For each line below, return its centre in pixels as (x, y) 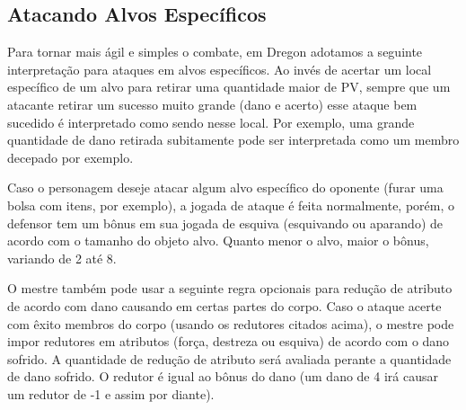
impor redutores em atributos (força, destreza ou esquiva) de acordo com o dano (229, 341)
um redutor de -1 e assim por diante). (111, 393)
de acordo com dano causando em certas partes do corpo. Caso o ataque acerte (224, 305)
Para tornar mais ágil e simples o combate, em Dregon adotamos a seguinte (215, 52)
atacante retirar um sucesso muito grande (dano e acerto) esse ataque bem (212, 104)
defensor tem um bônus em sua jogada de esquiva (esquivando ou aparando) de (225, 223)
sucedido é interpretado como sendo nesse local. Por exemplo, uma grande (211, 122)
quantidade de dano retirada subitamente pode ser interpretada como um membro (233, 140)
